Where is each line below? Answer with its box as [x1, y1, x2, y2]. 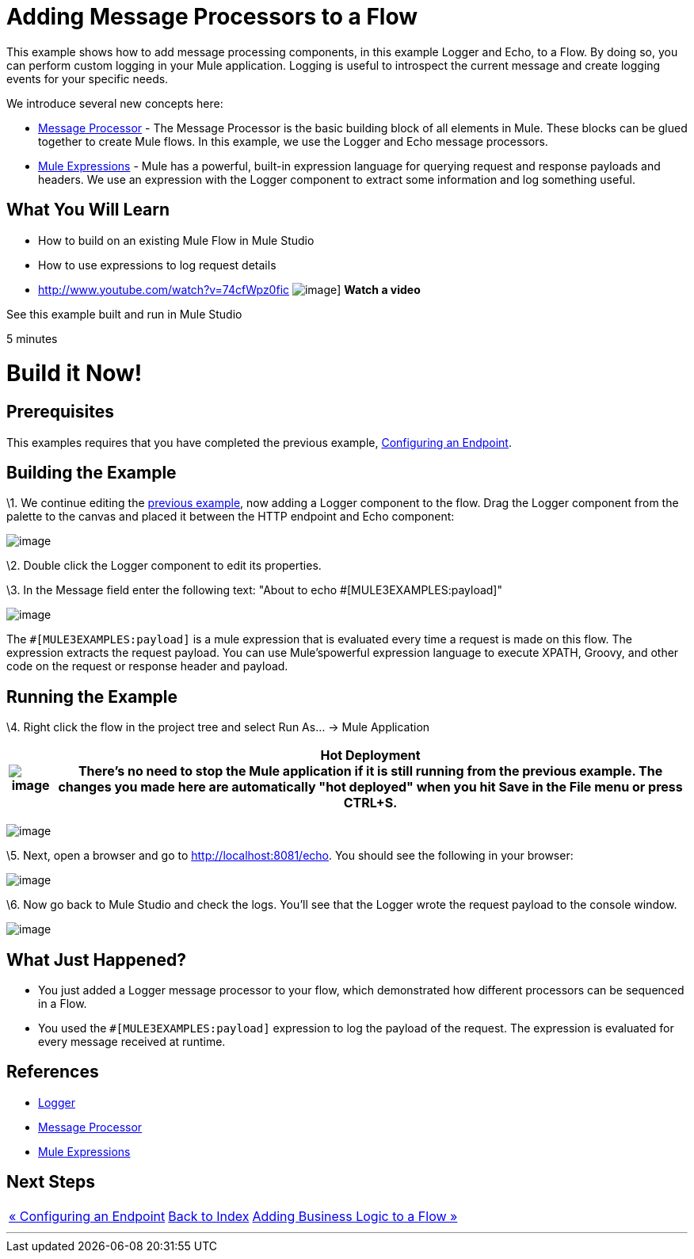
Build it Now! [6, 360, 143, 387]
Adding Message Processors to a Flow [6, 3, 418, 30]
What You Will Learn [6, 200, 170, 220]
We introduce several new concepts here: [6, 96, 223, 110]
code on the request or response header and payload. [6, 659, 288, 673]
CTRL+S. [343, 795, 398, 811]
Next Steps [6, 1172, 95, 1192]
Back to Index [168, 1207, 250, 1224]
